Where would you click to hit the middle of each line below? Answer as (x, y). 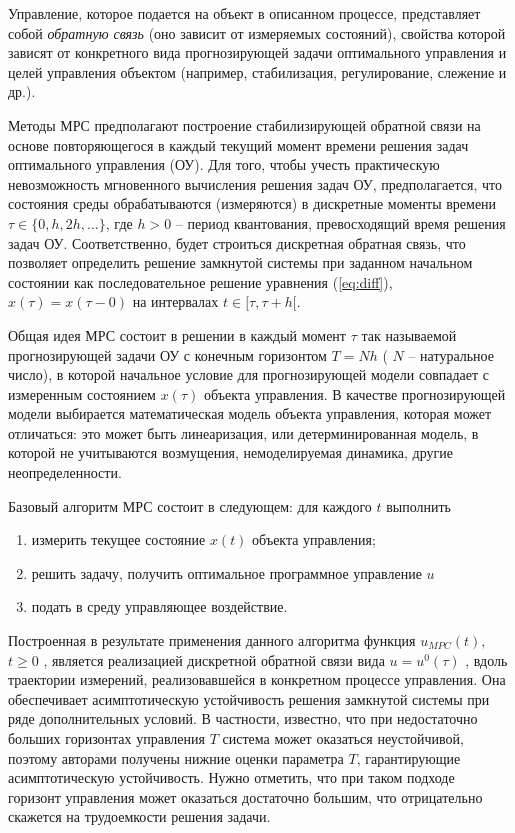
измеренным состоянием (82, 393)
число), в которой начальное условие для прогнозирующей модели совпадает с (249, 374)
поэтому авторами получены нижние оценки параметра (176, 757)
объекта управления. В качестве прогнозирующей (354, 393)
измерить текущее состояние (118, 539)
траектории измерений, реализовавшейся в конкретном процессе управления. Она (257, 679)
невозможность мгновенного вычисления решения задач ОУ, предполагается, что (255, 183)
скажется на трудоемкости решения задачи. (139, 816)
